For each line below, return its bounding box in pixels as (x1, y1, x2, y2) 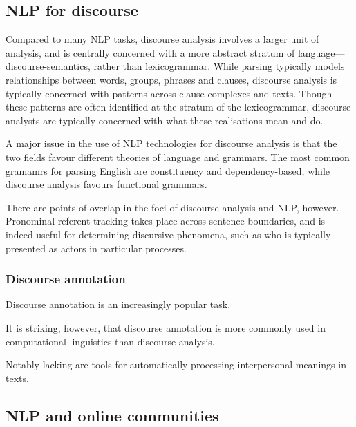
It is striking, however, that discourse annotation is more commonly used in (6, 320, 326, 334)
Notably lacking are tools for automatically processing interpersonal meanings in (6, 357, 346, 372)
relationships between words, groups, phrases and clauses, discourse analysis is (6, 72, 337, 86)
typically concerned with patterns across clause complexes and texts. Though (6, 86, 332, 100)
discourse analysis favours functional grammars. (6, 177, 207, 191)
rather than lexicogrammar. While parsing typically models (93, 59, 345, 73)
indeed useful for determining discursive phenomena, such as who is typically (6, 227, 331, 241)
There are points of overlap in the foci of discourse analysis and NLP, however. (6, 200, 339, 214)
